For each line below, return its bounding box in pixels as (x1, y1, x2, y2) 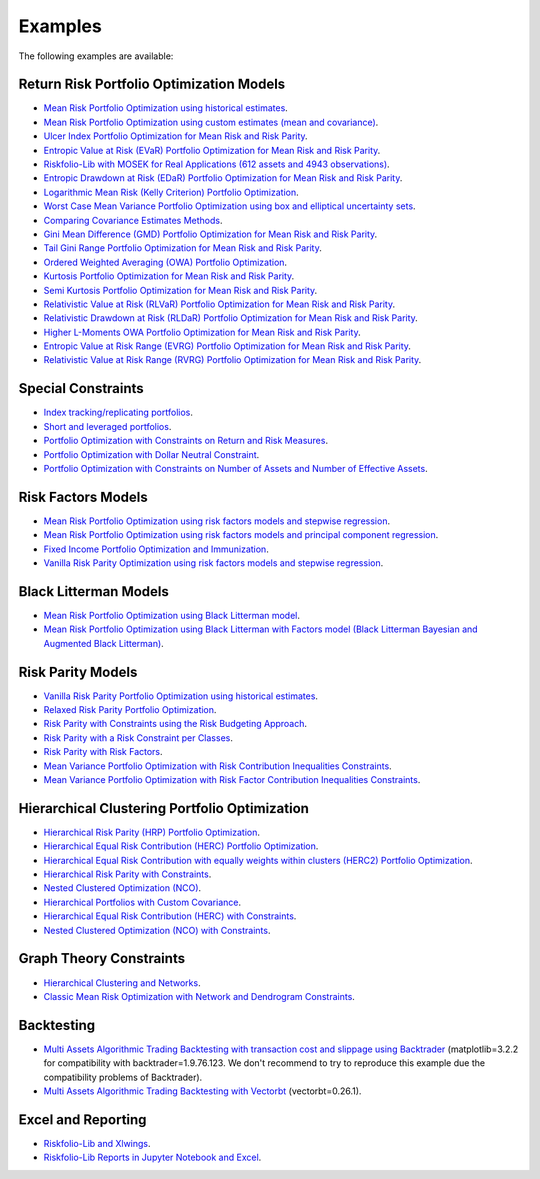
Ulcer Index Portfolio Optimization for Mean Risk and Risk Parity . (43, 130, 309, 142)
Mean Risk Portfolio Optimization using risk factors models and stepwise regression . (43, 515, 390, 527)
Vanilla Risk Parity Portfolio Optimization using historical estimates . (43, 690, 319, 702)
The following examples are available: (18, 50, 174, 62)
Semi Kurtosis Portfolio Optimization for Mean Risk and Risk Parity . (43, 284, 318, 296)
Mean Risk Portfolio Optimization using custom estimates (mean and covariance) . (43, 116, 379, 128)
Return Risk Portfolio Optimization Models (18, 76, 286, 93)
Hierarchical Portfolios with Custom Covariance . (43, 896, 242, 908)
